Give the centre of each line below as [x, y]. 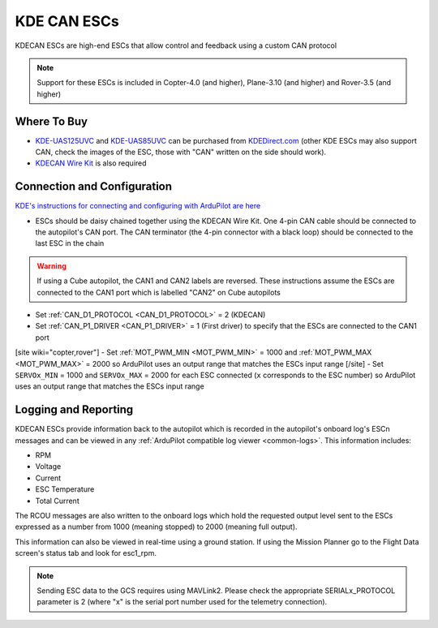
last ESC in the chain [70, 243]
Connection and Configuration [94, 187]
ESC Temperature [65, 489]
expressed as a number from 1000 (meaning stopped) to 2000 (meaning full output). [156, 527]
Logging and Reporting [74, 410]
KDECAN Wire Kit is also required [91, 163]
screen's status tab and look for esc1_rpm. [86, 553]
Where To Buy [52, 121]
